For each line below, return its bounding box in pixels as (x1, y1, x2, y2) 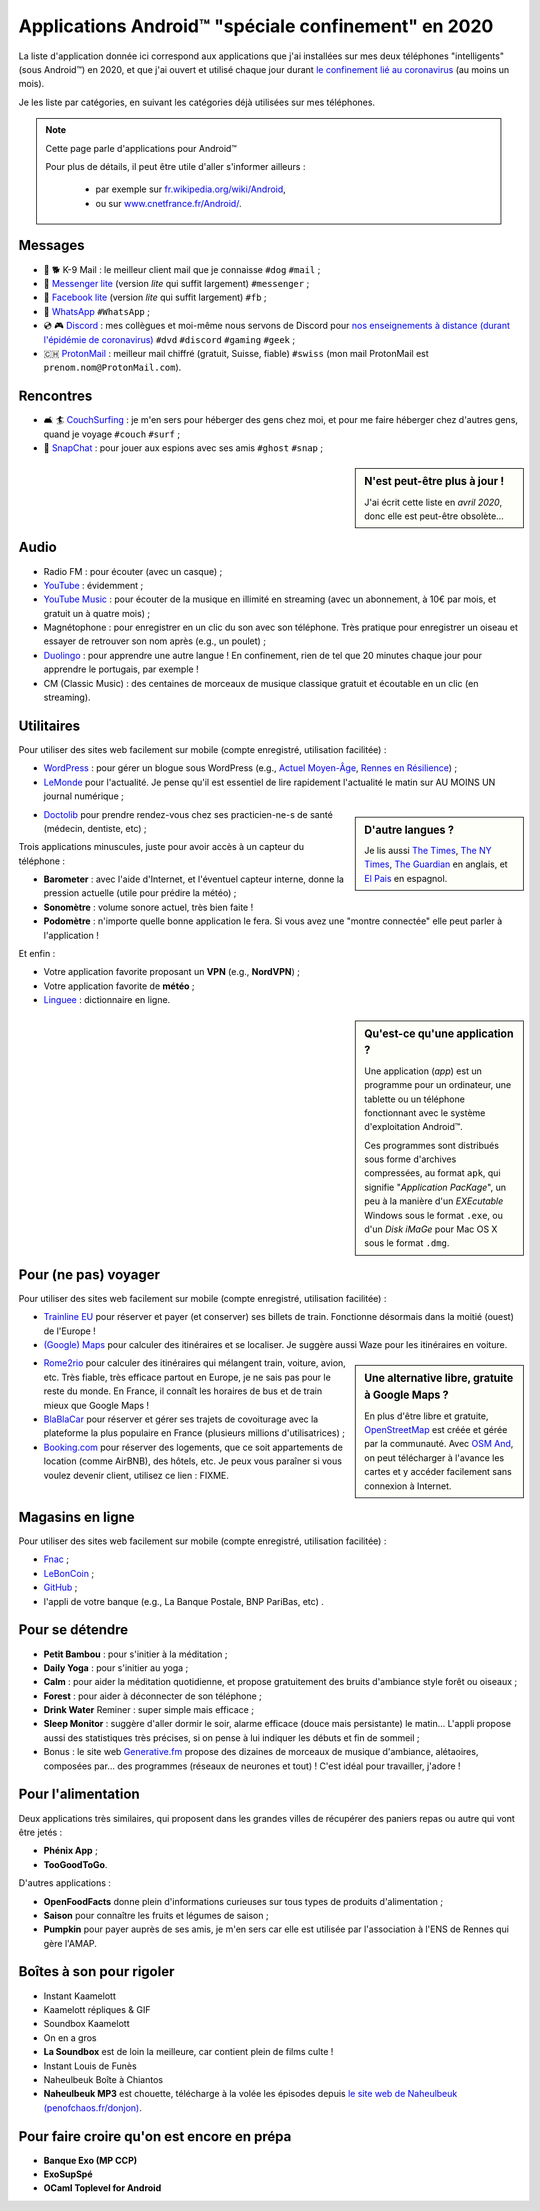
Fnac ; (43, 1553, 70, 1565)
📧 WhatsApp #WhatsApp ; (43, 305, 150, 317)
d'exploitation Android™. (364, 1121, 464, 1133)
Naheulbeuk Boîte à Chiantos (43, 2073, 164, 2085)
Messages (18, 237, 85, 254)
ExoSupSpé (43, 2168, 93, 2180)
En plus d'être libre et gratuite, (364, 1410, 489, 1422)
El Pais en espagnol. (364, 872, 448, 884)
